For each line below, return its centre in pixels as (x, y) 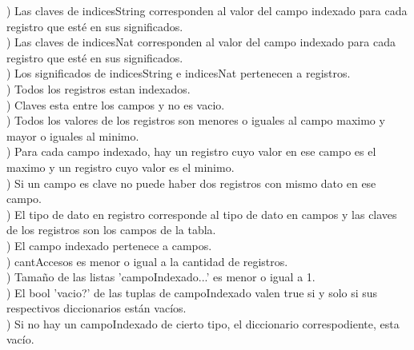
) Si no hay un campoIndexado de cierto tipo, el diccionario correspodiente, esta (203, 323)
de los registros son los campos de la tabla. (111, 230)
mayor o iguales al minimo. (73, 135)
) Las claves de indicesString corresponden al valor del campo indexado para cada (207, 10)
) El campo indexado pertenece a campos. (109, 245)
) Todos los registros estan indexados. (98, 88)
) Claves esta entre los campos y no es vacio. (116, 104)
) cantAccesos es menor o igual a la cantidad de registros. (147, 261)
